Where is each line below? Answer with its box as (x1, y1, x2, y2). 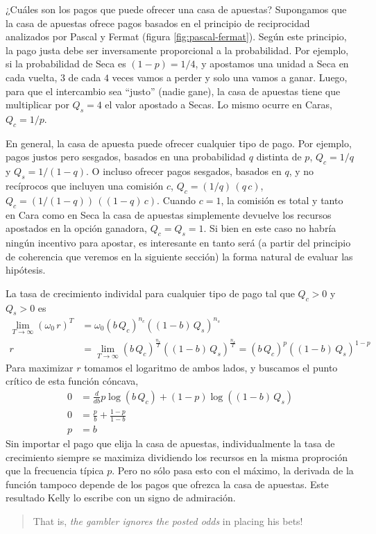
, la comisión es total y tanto (221, 192, 343, 207)
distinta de (256, 149, 302, 164)
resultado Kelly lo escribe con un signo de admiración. (6, 490, 236, 505)
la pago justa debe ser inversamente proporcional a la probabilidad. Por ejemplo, (6, 42, 349, 57)
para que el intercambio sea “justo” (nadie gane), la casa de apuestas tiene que (6, 83, 341, 98)
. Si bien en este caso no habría (203, 221, 336, 235)
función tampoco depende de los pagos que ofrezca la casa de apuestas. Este (6, 476, 329, 491)
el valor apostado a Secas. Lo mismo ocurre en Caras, (105, 97, 333, 112)
